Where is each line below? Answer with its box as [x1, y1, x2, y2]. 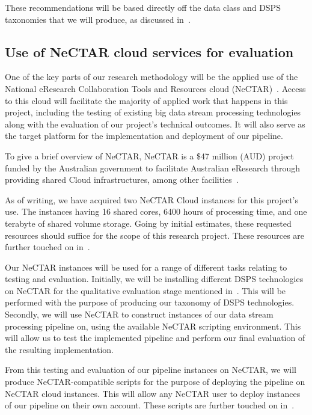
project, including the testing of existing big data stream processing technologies [5, 106, 301, 118]
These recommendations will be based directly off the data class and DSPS [5, 1, 281, 13]
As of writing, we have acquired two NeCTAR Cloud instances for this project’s [5, 193, 298, 206]
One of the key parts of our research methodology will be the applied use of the [5, 70, 298, 83]
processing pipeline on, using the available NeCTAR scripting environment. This [5, 319, 301, 332]
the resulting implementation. [5, 343, 114, 355]
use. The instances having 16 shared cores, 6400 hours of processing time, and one [5, 205, 307, 218]
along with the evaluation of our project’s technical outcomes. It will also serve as [5, 117, 305, 130]
